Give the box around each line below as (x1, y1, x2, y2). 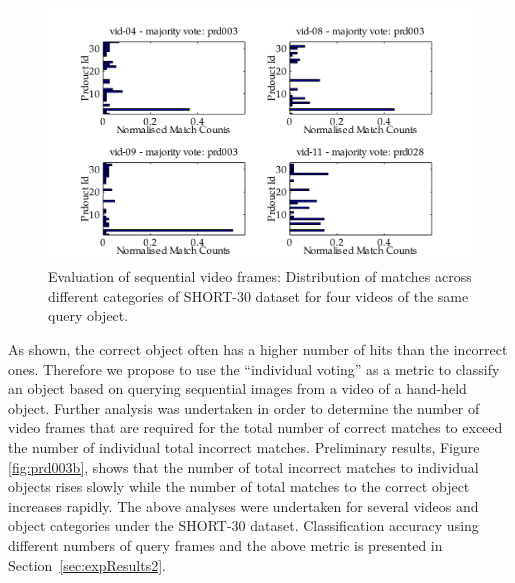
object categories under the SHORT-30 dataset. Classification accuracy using (8, 515, 479, 536)
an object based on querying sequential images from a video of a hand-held (8, 378, 467, 399)
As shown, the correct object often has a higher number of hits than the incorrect (8, 339, 508, 360)
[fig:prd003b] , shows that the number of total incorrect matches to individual (8, 456, 479, 477)
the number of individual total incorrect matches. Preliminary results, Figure (8, 436, 480, 457)
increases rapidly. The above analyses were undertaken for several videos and (8, 495, 479, 516)
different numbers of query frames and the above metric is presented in (8, 534, 443, 555)
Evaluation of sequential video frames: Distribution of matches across (48, 266, 472, 287)
